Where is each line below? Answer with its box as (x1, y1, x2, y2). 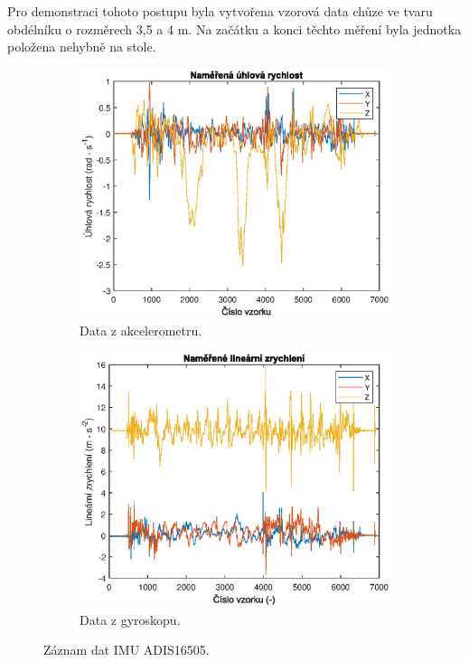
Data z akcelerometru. (80, 320, 202, 339)
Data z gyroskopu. (80, 610, 181, 629)
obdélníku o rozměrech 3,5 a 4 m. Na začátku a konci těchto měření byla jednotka (7, 19, 462, 38)
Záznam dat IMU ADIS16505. (43, 640, 210, 659)
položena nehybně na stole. (7, 37, 156, 56)
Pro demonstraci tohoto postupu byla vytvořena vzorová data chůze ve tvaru (7, 2, 433, 20)
